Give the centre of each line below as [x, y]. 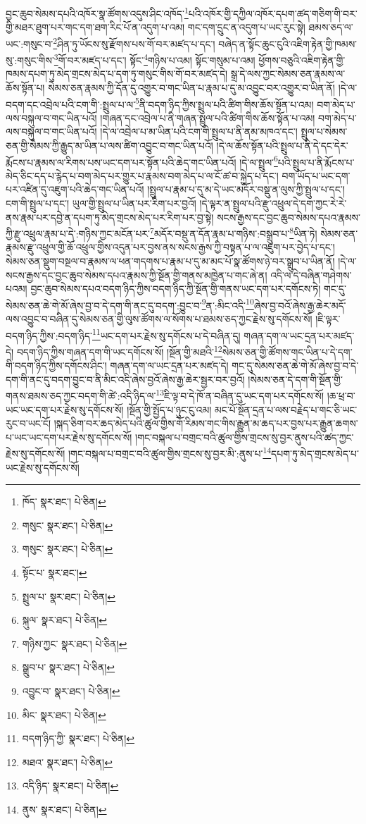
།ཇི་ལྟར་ [328, 319]
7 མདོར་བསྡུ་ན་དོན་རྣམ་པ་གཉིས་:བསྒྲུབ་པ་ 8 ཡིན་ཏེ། [234, 232]
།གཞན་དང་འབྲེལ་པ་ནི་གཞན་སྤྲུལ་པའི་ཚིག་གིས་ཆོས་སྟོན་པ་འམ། [208, 117]
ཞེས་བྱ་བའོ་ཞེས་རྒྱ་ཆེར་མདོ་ [300, 305]
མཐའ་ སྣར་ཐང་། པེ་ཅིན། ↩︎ [67, 762]
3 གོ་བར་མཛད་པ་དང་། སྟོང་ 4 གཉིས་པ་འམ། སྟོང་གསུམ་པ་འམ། [154, 59]
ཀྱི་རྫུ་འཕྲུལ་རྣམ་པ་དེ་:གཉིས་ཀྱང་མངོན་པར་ [78, 233]
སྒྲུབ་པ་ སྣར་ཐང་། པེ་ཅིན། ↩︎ [69, 667]
